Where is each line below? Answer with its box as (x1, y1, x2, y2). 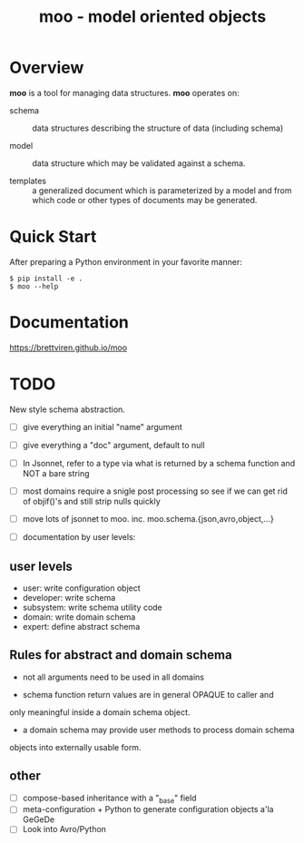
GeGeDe (22, 814, 55, 825)
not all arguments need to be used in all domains (22, 671, 205, 682)
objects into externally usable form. (9, 741, 142, 752)
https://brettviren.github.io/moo (9, 342, 128, 353)
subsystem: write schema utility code (22, 602, 163, 613)
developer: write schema (22, 592, 116, 603)
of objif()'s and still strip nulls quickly (22, 496, 161, 506)
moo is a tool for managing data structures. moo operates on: (9, 87, 240, 98)
